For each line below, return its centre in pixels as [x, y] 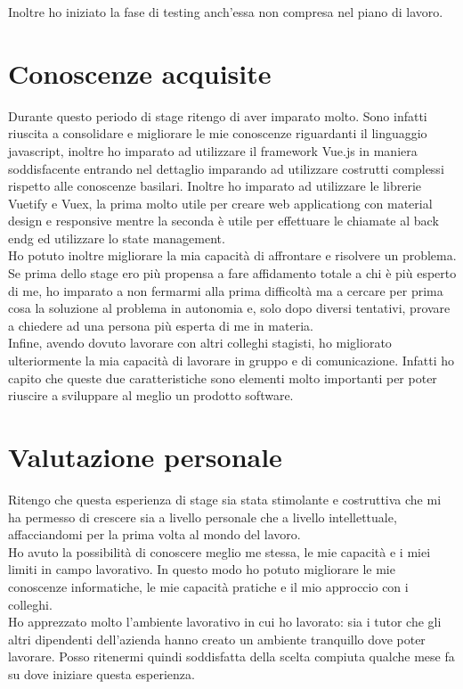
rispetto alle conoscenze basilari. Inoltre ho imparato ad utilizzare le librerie [215, 186]
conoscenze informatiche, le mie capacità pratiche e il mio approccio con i [208, 586]
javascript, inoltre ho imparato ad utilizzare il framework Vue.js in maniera [213, 150]
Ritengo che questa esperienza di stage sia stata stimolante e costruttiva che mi [225, 499]
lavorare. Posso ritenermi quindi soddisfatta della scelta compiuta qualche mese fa [231, 656]
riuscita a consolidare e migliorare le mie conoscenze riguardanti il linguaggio [218, 133]
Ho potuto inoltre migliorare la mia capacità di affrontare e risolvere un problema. [232, 255]
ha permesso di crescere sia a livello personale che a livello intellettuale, [203, 517]
